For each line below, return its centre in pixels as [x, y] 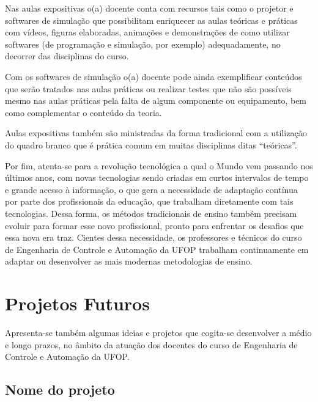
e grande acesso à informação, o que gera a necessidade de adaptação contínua [151, 189]
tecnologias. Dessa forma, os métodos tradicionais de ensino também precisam [151, 213]
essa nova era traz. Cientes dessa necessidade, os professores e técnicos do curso [153, 237]
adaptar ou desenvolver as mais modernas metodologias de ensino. [129, 261]
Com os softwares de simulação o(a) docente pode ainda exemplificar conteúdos [153, 76]
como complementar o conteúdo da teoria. [83, 112]
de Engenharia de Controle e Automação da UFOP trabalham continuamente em [157, 249]
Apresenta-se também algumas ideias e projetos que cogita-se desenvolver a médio [158, 332]
